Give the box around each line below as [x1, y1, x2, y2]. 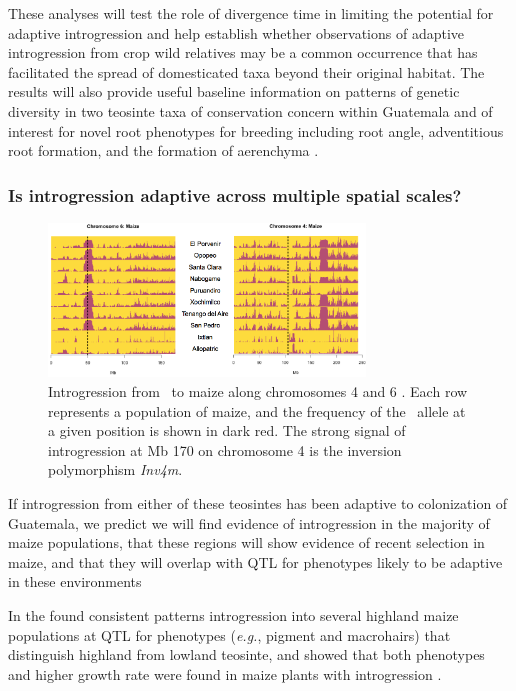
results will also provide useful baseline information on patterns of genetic [8, 81, 460, 102]
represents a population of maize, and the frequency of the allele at [48, 400, 466, 421]
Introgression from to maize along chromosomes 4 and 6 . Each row [48, 381, 468, 402]
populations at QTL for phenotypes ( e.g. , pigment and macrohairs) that [8, 624, 451, 645]
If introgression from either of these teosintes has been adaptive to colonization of [8, 493, 508, 513]
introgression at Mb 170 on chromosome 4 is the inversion [48, 439, 402, 460]
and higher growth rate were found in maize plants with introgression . [8, 663, 442, 684]
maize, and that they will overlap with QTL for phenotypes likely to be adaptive [8, 551, 503, 572]
